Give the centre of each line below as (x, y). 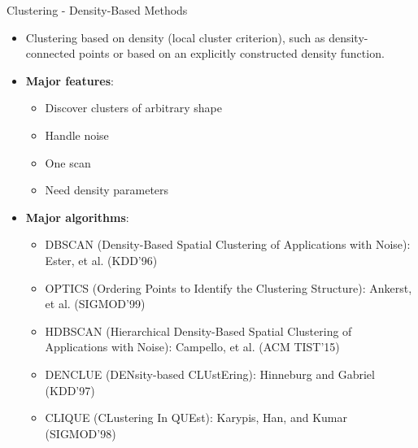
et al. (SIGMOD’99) (95, 304)
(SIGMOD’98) (81, 433)
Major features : (70, 80)
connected (50, 53)
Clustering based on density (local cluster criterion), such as (175, 37)
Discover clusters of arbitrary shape (133, 108)
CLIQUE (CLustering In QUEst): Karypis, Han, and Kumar (196, 418)
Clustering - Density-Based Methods (97, 10)
